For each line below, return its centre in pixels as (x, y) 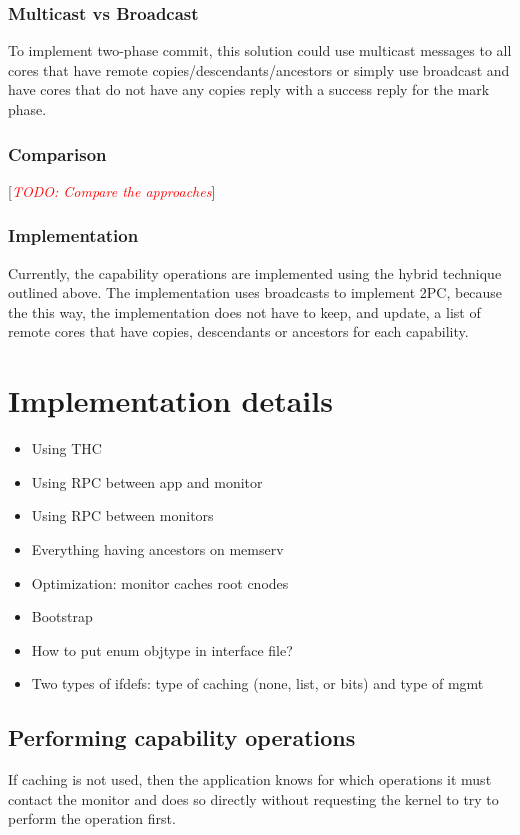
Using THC (66, 448)
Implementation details (170, 400)
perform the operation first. (92, 818)
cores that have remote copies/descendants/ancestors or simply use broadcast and (259, 69)
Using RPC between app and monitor (147, 481)
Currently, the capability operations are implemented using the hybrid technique (255, 272)
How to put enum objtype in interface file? (162, 649)
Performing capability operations (182, 737)
